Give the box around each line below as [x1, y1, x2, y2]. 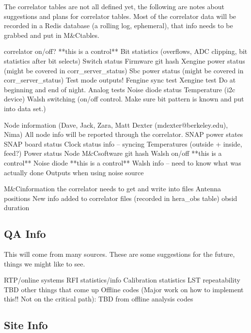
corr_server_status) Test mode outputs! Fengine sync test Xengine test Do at [4, 75, 236, 85]
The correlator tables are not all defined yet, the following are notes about [4, 1, 224, 11]
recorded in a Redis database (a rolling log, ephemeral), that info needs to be [4, 20, 233, 31]
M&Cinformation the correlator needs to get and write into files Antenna [4, 183, 221, 194]
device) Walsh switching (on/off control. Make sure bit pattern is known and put [4, 94, 244, 104]
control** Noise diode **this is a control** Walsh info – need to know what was [4, 157, 241, 167]
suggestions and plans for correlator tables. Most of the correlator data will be [4, 11, 236, 21]
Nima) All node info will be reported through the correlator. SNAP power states [4, 129, 243, 139]
